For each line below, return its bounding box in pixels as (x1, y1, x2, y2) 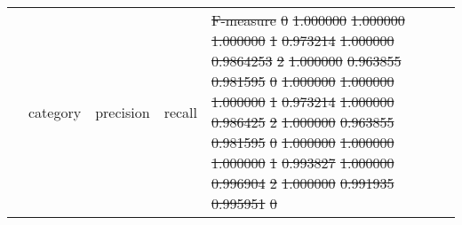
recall (163, 101, 198, 122)
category (28, 101, 82, 122)
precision (95, 101, 150, 122)
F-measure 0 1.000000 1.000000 (211, 10, 405, 30)
